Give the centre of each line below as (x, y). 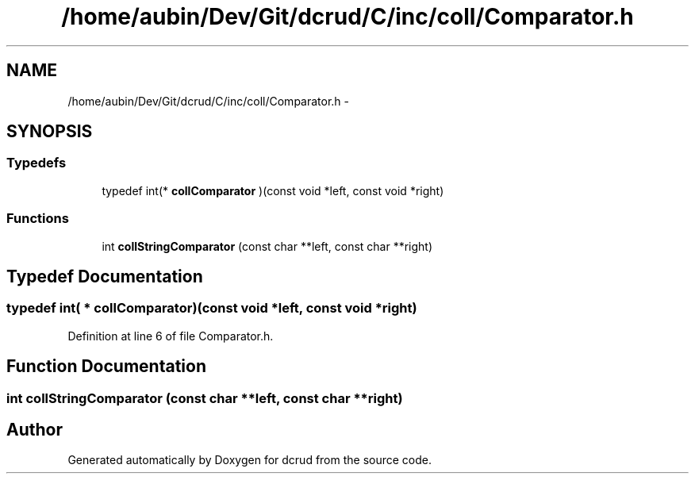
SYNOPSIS (50, 132)
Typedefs (36, 163)
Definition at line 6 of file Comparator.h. (171, 336)
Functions (38, 219)
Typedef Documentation (105, 276)
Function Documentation (106, 367)
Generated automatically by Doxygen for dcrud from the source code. (250, 460)
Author (35, 430)
